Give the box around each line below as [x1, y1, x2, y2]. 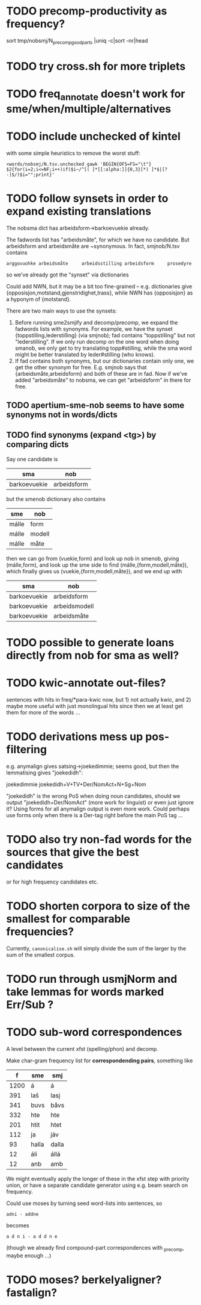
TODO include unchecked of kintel [6, 129, 181, 143]
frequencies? [6, 924, 74, 938]
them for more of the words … [6, 709, 80, 716]
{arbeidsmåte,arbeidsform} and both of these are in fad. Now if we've [14, 370, 188, 377]
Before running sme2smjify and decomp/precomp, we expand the [14, 319, 178, 326]
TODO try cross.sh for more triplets [6, 59, 186, 73]
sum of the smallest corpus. [6, 951, 75, 958]
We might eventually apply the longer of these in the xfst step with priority [6, 1175, 190, 1182]
